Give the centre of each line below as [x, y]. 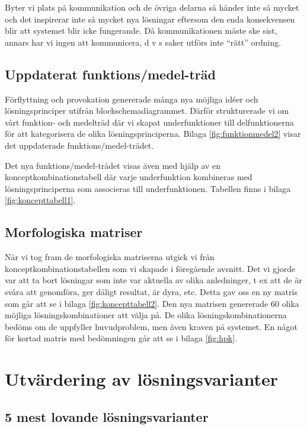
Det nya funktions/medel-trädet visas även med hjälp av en [113, 165]
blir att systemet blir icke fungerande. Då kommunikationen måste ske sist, [141, 31]
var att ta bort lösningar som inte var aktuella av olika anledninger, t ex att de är [153, 280]
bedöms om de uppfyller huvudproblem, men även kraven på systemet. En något [151, 326]
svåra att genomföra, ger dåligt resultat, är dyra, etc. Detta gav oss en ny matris [151, 291]
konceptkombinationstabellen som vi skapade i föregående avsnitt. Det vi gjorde [150, 268]
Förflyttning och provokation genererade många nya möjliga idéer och [132, 99]
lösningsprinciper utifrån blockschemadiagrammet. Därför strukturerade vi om [147, 111]
